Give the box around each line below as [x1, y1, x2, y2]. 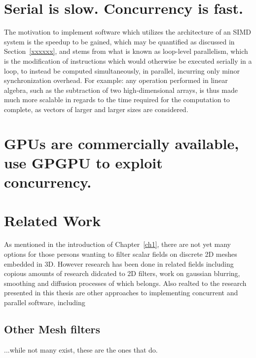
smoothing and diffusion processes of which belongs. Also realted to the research [4, 278, 247, 288]
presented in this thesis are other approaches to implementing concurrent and [4, 287, 238, 298]
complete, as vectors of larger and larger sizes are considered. [4, 104, 188, 114]
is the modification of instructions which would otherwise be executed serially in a [4, 55, 252, 66]
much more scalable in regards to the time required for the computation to [4, 94, 230, 105]
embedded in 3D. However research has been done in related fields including [4, 258, 234, 269]
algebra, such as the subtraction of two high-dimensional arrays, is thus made [4, 84, 238, 95]
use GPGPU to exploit [4, 152, 163, 172]
